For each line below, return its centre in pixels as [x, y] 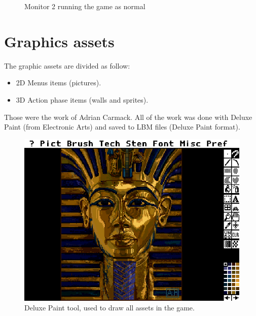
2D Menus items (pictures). [59, 83]
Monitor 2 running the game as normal [85, 6]
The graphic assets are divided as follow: [67, 65]
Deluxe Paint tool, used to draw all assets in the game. [109, 308]
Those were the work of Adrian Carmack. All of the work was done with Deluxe [128, 117]
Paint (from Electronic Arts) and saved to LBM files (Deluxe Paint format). [122, 127]
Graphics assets [59, 41]
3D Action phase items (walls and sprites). [82, 99]
